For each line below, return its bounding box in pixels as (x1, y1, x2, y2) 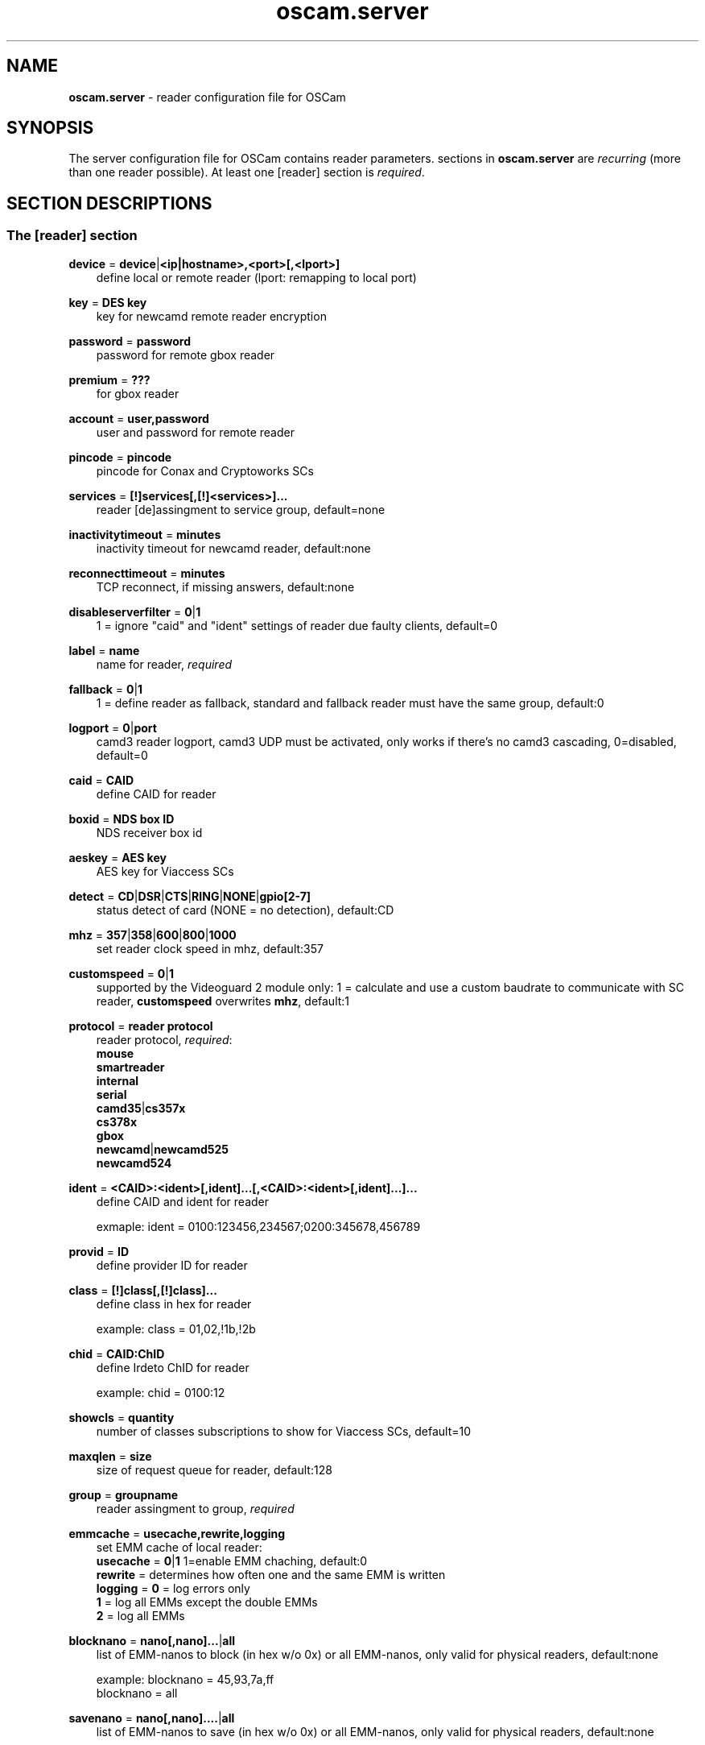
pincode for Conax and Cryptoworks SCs (96, 463, 314, 478)
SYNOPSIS (6, 118, 94, 139)
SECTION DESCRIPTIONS (6, 193, 212, 213)
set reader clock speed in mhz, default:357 (96, 941, 324, 955)
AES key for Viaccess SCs (96, 864, 234, 878)
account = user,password (68, 411, 209, 425)
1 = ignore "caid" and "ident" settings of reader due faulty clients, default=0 (96, 618, 498, 632)
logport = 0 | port (68, 720, 157, 735)
